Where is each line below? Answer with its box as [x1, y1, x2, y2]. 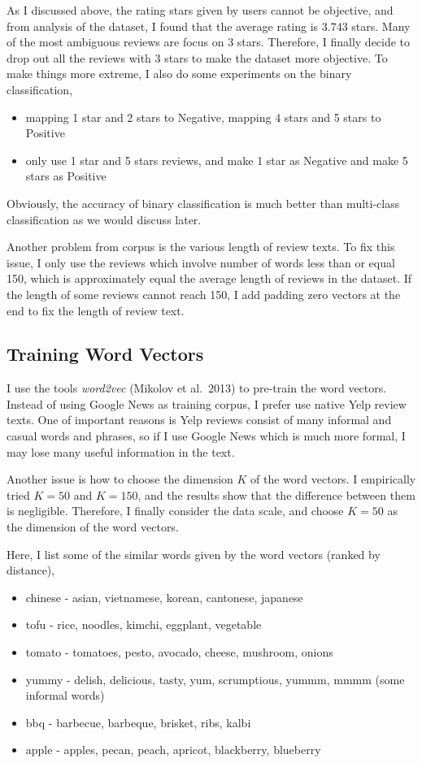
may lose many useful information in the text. [7, 443, 235, 460]
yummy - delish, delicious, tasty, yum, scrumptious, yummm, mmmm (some [25, 670, 405, 687]
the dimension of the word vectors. [7, 518, 179, 535]
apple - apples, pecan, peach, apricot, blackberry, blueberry [25, 741, 321, 758]
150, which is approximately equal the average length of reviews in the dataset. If [7, 270, 412, 287]
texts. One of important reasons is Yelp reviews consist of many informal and [7, 411, 392, 428]
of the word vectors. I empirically [250, 470, 416, 488]
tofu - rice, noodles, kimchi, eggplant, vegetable [25, 616, 262, 633]
